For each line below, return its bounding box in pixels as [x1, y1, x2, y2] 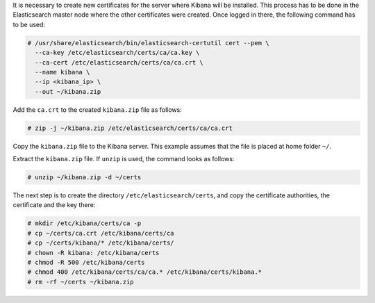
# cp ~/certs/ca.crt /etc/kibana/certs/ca [27, 229, 174, 237]
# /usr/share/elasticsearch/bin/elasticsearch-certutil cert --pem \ [27, 39, 269, 47]
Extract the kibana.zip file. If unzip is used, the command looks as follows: [12, 155, 235, 163]
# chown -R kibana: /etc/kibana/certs [27, 249, 160, 256]
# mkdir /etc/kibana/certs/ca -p [27, 220, 142, 227]
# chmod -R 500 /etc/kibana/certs [27, 258, 145, 266]
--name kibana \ [35, 68, 90, 76]
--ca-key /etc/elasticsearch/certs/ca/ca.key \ [35, 49, 200, 57]
